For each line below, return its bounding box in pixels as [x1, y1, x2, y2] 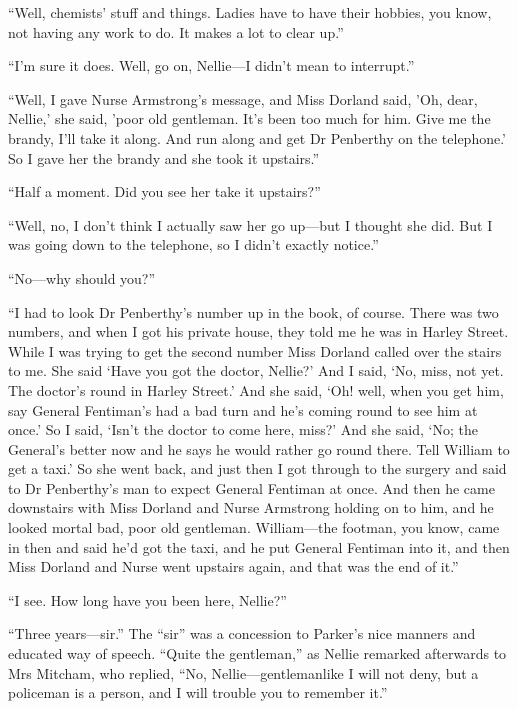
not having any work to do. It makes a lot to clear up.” [8, 21, 344, 42]
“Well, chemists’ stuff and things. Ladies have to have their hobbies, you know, [8, 2, 492, 22]
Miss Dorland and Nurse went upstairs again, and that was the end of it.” [8, 556, 459, 577]
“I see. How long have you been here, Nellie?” [8, 589, 287, 610]
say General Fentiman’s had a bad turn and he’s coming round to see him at [8, 399, 478, 420]
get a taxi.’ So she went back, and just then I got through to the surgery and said [8, 458, 507, 479]
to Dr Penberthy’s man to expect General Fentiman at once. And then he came [8, 477, 495, 498]
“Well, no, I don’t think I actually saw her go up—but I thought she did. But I [8, 214, 493, 235]
